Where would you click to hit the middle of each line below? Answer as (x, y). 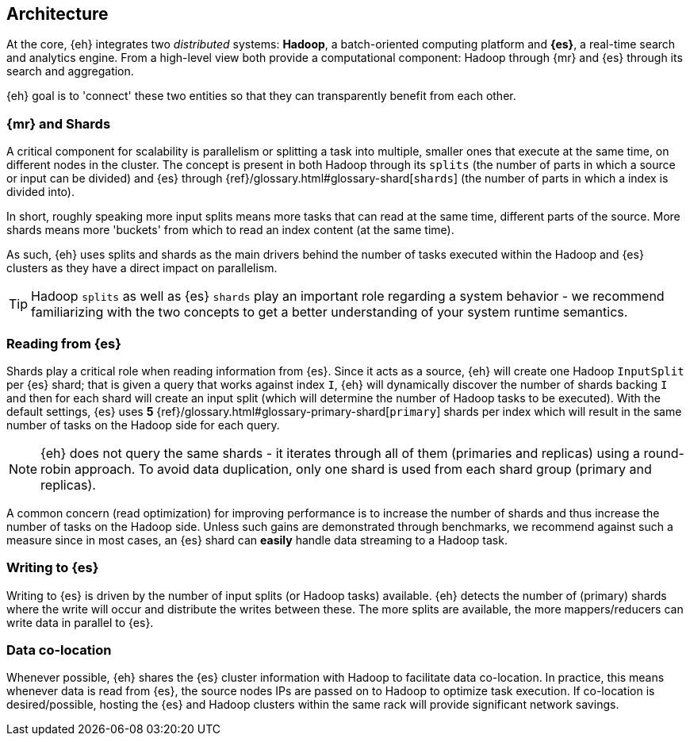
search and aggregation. (70, 71)
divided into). (40, 192)
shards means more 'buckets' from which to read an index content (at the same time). (230, 230)
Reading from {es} (64, 343)
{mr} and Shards (59, 123)
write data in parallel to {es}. (80, 622)
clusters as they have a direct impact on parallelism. (142, 268)
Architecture (57, 14)
